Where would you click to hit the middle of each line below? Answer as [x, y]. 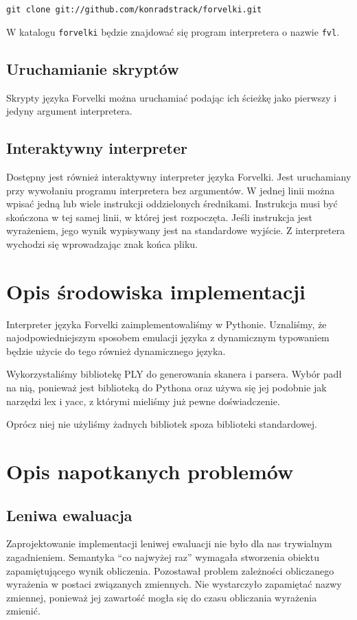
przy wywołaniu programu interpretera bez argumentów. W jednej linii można [171, 190]
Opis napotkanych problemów [150, 471]
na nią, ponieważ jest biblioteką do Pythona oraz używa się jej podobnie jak [166, 387]
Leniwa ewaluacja [69, 515]
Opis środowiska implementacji [156, 291]
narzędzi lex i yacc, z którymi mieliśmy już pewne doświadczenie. [143, 401]
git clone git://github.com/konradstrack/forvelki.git [134, 10]
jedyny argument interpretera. [69, 111]
